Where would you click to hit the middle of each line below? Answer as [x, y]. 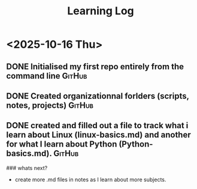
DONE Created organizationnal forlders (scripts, [98, 96]
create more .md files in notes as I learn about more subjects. [90, 179]
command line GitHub [47, 76]
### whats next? [27, 168]
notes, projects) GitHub [50, 105]
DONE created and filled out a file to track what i [97, 126]
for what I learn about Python [62, 144]
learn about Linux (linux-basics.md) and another [99, 135]
